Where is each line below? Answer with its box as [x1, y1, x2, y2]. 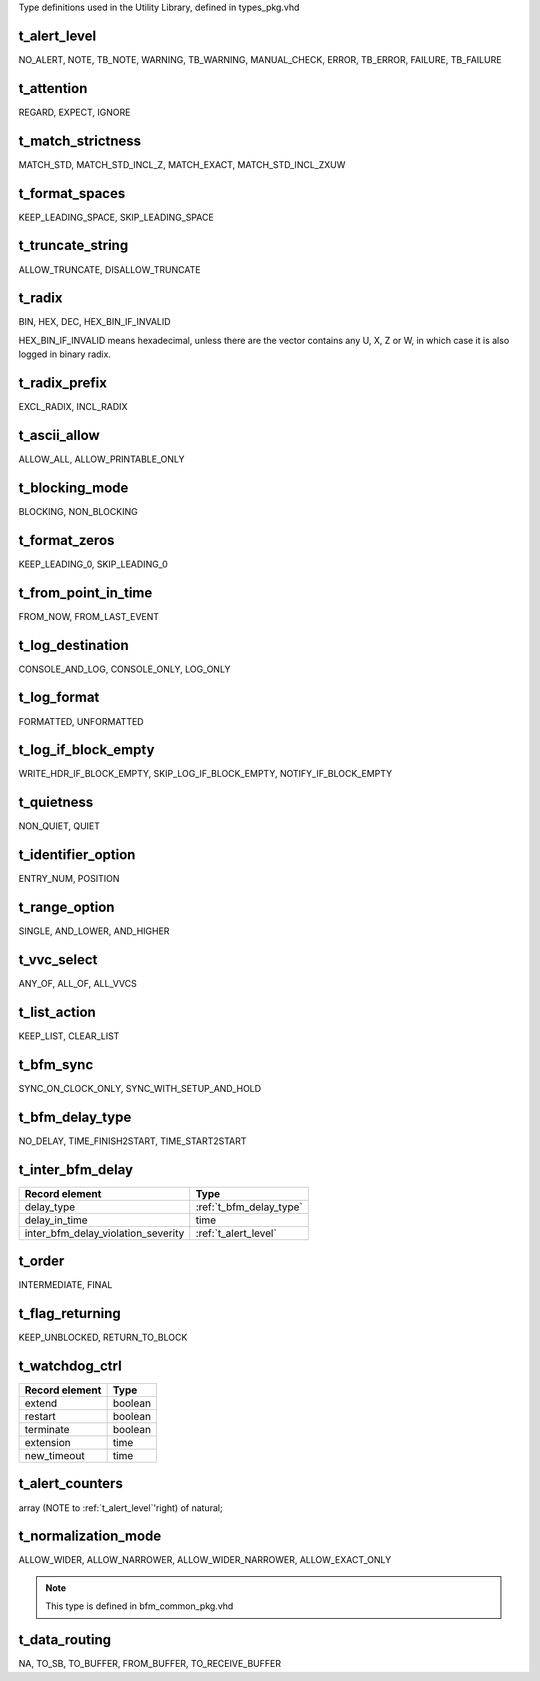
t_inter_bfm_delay [18, 1161, 134, 1178]
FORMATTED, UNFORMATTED [18, 715, 144, 727]
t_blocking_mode [18, 479, 129, 496]
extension [24, 1436, 71, 1450]
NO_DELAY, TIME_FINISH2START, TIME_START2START [18, 1135, 247, 1147]
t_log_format [18, 689, 100, 706]
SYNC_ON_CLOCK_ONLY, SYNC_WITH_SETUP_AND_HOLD [18, 1082, 262, 1094]
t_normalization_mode [18, 1528, 162, 1545]
